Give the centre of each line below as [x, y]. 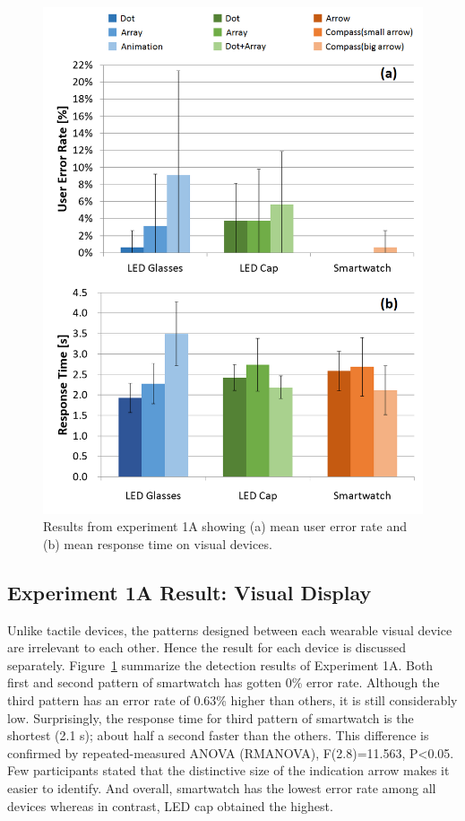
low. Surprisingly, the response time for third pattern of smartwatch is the [211, 717]
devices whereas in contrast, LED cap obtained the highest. [170, 805]
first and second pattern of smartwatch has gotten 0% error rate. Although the [224, 682]
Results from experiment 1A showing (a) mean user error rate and [225, 526]
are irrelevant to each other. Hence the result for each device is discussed [207, 647]
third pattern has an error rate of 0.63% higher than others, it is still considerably [232, 699]
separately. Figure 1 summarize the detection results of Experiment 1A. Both [220, 664]
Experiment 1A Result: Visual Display [189, 592]
